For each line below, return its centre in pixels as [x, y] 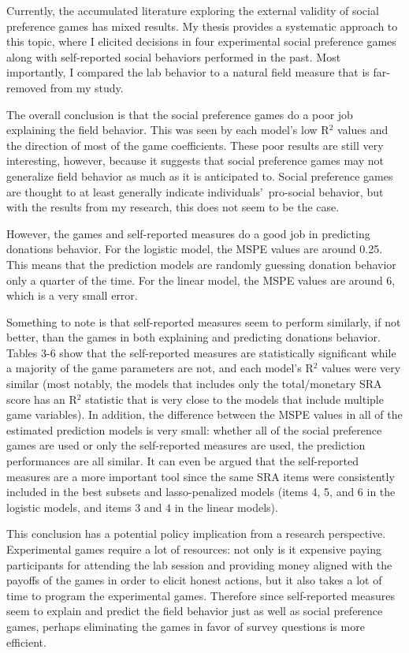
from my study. [87, 87]
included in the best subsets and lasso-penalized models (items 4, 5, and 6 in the [201, 492]
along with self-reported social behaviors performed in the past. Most [174, 56]
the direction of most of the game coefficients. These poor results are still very [195, 145]
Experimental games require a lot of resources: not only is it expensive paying [194, 549]
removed [26, 87]
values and [363, 130]
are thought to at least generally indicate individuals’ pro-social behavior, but [195, 191]
